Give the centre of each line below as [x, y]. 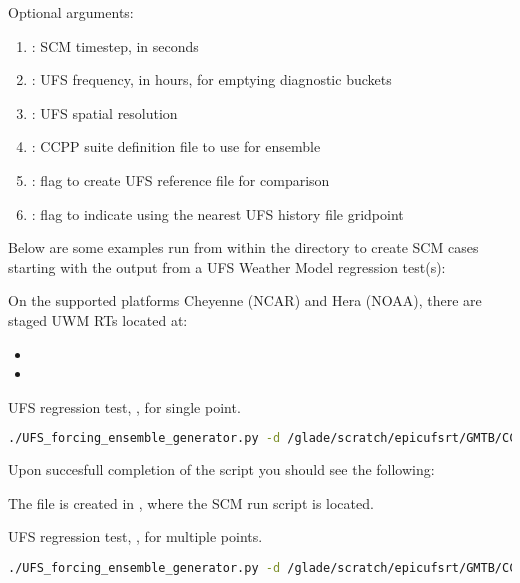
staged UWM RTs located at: [98, 319]
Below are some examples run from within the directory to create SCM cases [243, 247]
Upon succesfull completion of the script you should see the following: [221, 469]
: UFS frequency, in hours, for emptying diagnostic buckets [211, 79]
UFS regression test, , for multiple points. [135, 536]
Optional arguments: [71, 12]
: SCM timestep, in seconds [115, 45]
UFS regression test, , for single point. [124, 406]
